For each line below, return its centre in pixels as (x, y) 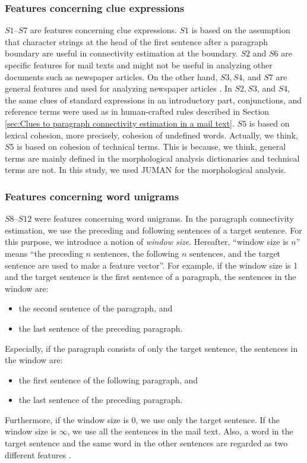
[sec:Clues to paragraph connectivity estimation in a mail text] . (120, 123)
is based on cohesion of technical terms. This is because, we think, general (151, 147)
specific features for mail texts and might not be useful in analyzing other (139, 65)
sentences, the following (136, 253)
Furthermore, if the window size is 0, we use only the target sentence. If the (142, 419)
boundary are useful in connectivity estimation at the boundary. (121, 53)
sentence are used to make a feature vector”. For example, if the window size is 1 (151, 265)
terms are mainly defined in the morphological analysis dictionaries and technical (152, 158)
